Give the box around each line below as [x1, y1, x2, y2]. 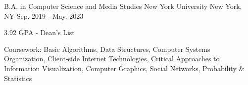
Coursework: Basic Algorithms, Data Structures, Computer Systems [4, 43, 210, 54]
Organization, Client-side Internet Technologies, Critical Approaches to [4, 53, 220, 64]
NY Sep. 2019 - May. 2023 [4, 10, 84, 21]
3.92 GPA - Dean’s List [4, 27, 75, 38]
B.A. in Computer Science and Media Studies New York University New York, [4, 1, 242, 11]
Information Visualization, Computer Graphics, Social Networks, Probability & [4, 63, 245, 73]
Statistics [4, 73, 32, 83]
